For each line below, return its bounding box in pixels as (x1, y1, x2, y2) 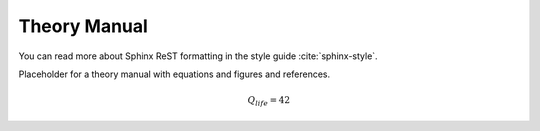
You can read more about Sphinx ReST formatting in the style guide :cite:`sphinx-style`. (18, 50, 379, 62)
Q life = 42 (247, 95, 290, 108)
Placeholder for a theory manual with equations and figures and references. (18, 68, 331, 80)
